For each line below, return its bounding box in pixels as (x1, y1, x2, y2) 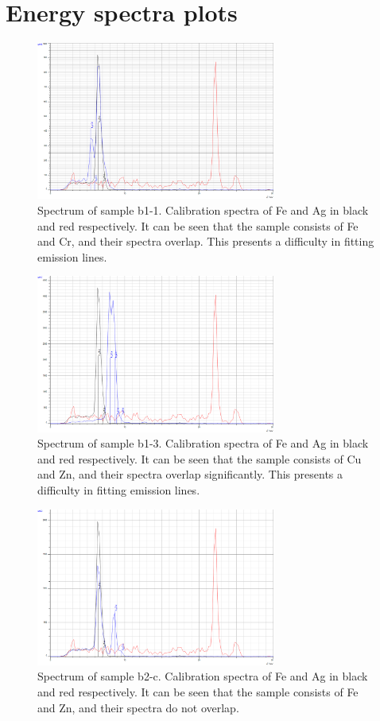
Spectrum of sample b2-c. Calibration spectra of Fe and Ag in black (37, 668, 368, 684)
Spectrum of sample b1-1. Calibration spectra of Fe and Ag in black (37, 201, 369, 218)
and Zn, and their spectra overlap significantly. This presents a (37, 466, 343, 483)
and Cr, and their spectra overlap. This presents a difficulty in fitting (37, 233, 374, 250)
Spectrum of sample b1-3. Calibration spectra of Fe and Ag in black (37, 435, 369, 452)
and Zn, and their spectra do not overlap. (37, 699, 239, 715)
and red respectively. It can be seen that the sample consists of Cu (37, 450, 362, 467)
